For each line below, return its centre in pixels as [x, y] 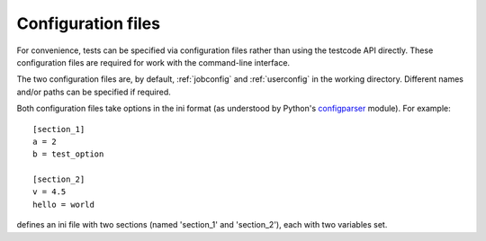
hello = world [63, 204]
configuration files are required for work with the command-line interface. [153, 62]
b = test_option [68, 154]
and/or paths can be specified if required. [94, 92]
